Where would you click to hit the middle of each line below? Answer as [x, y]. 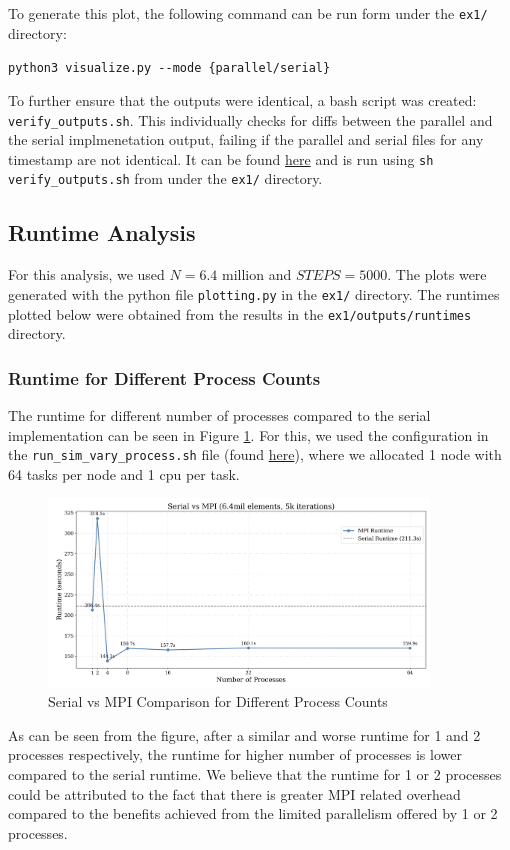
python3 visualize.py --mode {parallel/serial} [169, 68]
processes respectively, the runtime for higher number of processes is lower [235, 754]
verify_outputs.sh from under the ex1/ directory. [165, 178]
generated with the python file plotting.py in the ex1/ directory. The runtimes [254, 293]
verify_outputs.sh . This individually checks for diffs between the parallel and [250, 119]
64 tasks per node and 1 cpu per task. [124, 473]
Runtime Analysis [102, 232]
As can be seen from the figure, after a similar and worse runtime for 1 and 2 [244, 734]
